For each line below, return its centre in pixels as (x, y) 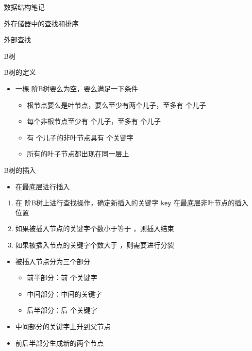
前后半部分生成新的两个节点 (59, 343)
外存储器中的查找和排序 (41, 23)
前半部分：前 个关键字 (62, 277)
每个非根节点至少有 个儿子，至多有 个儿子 (94, 121)
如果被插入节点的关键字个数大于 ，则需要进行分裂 (95, 244)
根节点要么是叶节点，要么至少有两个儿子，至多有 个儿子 (117, 105)
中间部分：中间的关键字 (64, 293)
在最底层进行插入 (42, 186)
